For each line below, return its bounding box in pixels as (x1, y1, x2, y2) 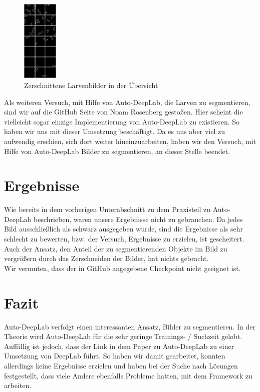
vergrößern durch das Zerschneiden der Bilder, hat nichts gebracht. (4, 253, 209, 263)
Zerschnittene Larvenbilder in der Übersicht (24, 79, 158, 90)
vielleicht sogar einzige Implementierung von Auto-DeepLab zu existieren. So (4, 116, 240, 126)
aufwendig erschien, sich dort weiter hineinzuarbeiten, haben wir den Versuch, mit (4, 135, 256, 146)
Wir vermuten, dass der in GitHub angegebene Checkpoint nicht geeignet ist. (4, 262, 241, 273)
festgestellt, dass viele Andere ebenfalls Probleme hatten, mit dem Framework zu (4, 370, 252, 380)
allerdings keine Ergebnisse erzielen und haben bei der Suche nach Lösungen (4, 360, 238, 370)
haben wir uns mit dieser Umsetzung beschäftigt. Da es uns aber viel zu (4, 126, 225, 136)
